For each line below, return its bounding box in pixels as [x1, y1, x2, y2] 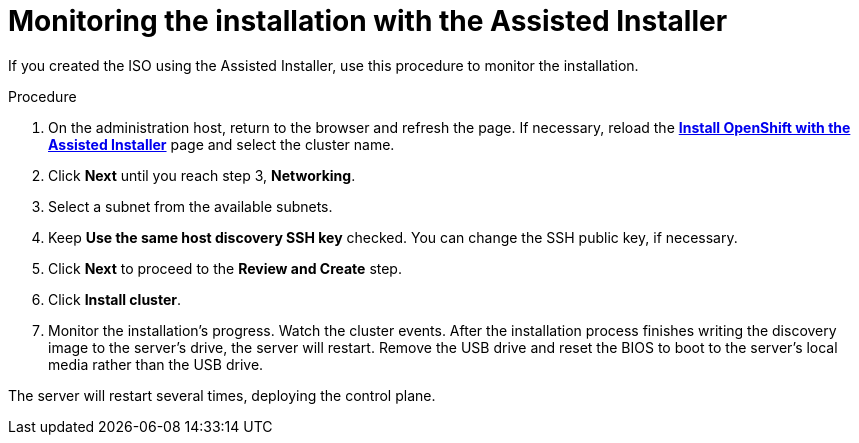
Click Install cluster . [48, 290, 182, 308]
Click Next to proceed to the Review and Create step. [48, 259, 402, 277]
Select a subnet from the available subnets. [48, 197, 333, 215]
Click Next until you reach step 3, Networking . [48, 166, 356, 184]
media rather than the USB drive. [48, 355, 264, 373]
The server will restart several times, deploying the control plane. [8, 386, 436, 404]
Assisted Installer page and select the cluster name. [48, 135, 395, 153]
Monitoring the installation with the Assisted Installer [8, 4, 728, 38]
